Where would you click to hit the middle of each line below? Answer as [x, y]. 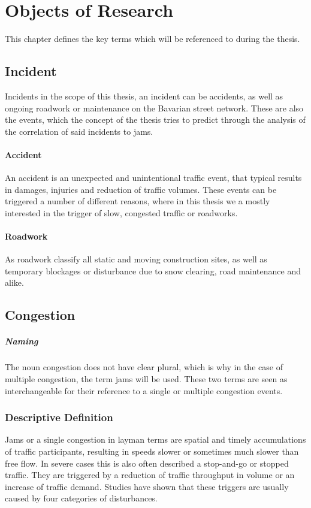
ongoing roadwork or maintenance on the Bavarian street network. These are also [154, 108]
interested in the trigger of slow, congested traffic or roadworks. [121, 212]
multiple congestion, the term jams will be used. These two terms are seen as [146, 378]
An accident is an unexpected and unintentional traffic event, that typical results [153, 178]
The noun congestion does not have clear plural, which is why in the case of [144, 367]
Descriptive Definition [59, 417]
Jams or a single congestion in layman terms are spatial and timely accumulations [155, 439]
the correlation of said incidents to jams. [79, 131]
